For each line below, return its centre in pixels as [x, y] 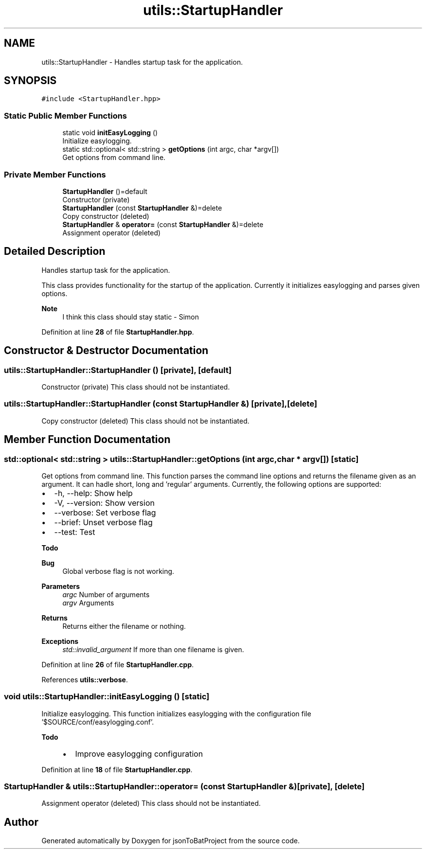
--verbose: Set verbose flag [105, 512]
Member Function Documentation [87, 440]
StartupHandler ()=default [105, 191]
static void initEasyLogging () [110, 133]
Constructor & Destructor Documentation [106, 351]
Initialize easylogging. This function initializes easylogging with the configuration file [176, 713]
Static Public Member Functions [66, 116]
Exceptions [60, 641]
